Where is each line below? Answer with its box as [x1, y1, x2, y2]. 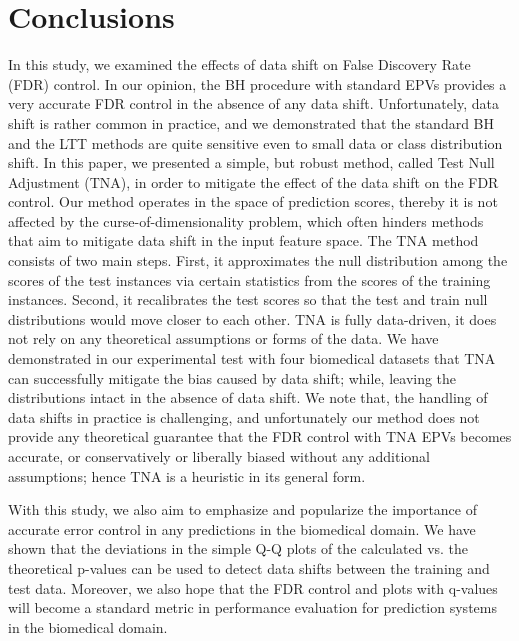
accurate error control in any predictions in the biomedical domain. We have [8, 518, 476, 539]
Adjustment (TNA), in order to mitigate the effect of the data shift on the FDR [8, 171, 499, 192]
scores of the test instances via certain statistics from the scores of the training [8, 269, 491, 290]
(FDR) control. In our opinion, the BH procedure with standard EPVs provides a [8, 73, 507, 94]
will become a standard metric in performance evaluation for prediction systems [8, 597, 497, 618]
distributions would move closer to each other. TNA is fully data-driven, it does [8, 308, 497, 329]
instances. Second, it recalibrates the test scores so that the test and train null [8, 289, 488, 310]
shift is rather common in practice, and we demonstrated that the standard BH [8, 112, 495, 133]
